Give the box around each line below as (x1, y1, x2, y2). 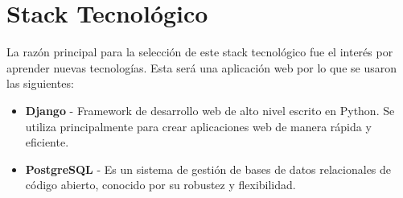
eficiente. (25, 134, 69, 151)
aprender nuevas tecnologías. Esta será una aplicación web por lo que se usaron (6, 59, 397, 76)
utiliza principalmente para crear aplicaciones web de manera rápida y (25, 118, 372, 134)
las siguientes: (6, 75, 74, 92)
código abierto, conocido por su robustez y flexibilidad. (25, 176, 296, 193)
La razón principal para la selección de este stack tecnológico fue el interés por (6, 43, 393, 60)
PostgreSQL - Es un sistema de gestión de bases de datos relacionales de (25, 160, 392, 177)
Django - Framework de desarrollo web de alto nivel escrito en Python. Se (25, 101, 395, 118)
